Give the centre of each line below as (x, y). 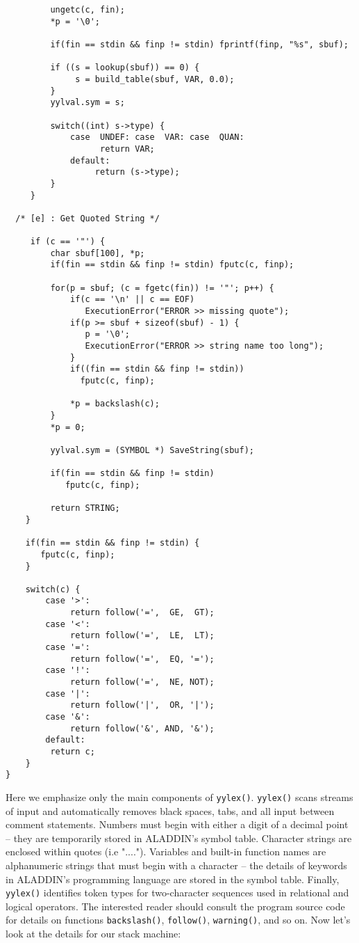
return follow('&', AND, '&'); (142, 728)
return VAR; (127, 149)
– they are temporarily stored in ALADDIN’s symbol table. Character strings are (179, 838)
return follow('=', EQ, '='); (142, 659)
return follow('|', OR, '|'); (142, 705)
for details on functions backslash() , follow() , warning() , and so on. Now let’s (178, 920)
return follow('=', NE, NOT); (142, 682)
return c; (73, 752)
